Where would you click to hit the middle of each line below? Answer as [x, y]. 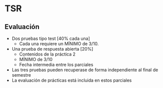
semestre [21, 75]
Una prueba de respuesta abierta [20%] [52, 49]
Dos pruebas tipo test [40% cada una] [51, 38]
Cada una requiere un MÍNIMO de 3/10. [59, 44]
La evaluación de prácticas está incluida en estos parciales [72, 80]
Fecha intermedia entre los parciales [56, 65]
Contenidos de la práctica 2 [47, 54]
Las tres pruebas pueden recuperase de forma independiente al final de [85, 70]
